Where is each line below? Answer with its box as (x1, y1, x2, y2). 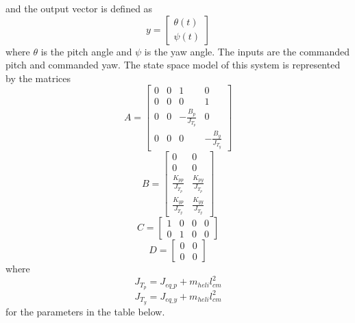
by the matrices (5, 70, 71, 85)
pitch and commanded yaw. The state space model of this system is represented (5, 57, 341, 72)
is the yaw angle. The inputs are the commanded (144, 44, 350, 58)
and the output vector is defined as (5, 1, 153, 15)
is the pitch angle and (40, 44, 132, 58)
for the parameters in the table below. (5, 304, 165, 318)
